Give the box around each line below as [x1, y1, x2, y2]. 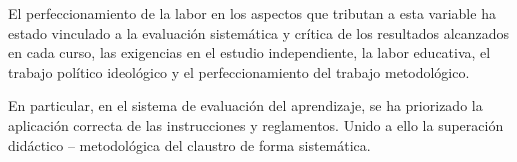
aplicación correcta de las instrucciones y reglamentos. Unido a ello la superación [8, 114, 504, 135]
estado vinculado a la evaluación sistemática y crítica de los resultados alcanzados [8, 22, 510, 43]
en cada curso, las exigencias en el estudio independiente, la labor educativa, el [8, 42, 491, 63]
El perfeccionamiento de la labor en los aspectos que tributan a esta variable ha [8, 3, 496, 23]
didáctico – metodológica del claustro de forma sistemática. [8, 134, 371, 155]
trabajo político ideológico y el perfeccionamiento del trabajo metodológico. [8, 61, 470, 82]
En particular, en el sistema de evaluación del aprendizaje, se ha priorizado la [8, 95, 483, 116]
